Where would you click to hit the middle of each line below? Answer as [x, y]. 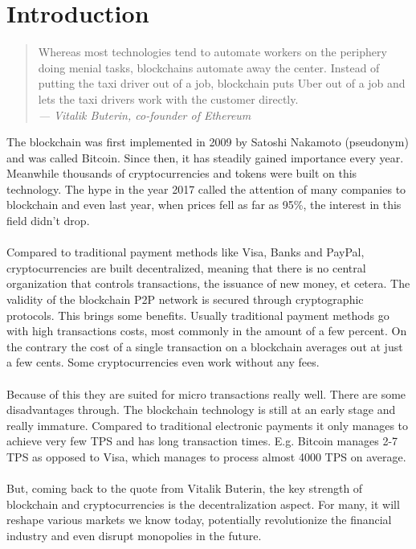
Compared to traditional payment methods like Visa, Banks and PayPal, [186, 252]
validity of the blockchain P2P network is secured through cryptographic [185, 299]
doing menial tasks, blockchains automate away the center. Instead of [209, 67]
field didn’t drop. [48, 221]
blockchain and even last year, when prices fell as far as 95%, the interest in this [204, 205]
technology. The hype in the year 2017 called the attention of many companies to [206, 188]
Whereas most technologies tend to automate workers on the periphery [212, 52]
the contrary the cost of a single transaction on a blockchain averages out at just [205, 346]
